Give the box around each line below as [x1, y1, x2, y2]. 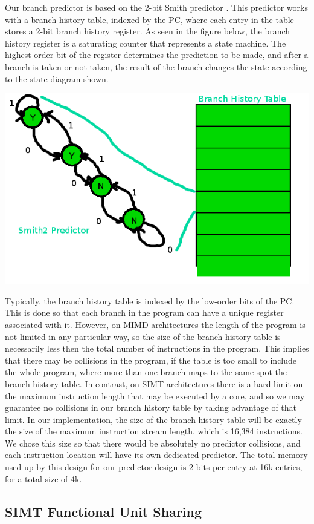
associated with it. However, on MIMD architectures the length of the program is [5, 318, 306, 330]
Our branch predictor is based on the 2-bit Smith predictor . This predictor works [5, 1, 308, 13]
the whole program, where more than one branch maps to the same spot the [5, 365, 287, 378]
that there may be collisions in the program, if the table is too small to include [5, 353, 297, 366]
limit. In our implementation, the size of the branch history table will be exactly [5, 413, 302, 425]
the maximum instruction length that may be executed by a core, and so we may [5, 389, 305, 402]
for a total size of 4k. [5, 472, 82, 485]
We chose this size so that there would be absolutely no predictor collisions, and [5, 436, 301, 449]
